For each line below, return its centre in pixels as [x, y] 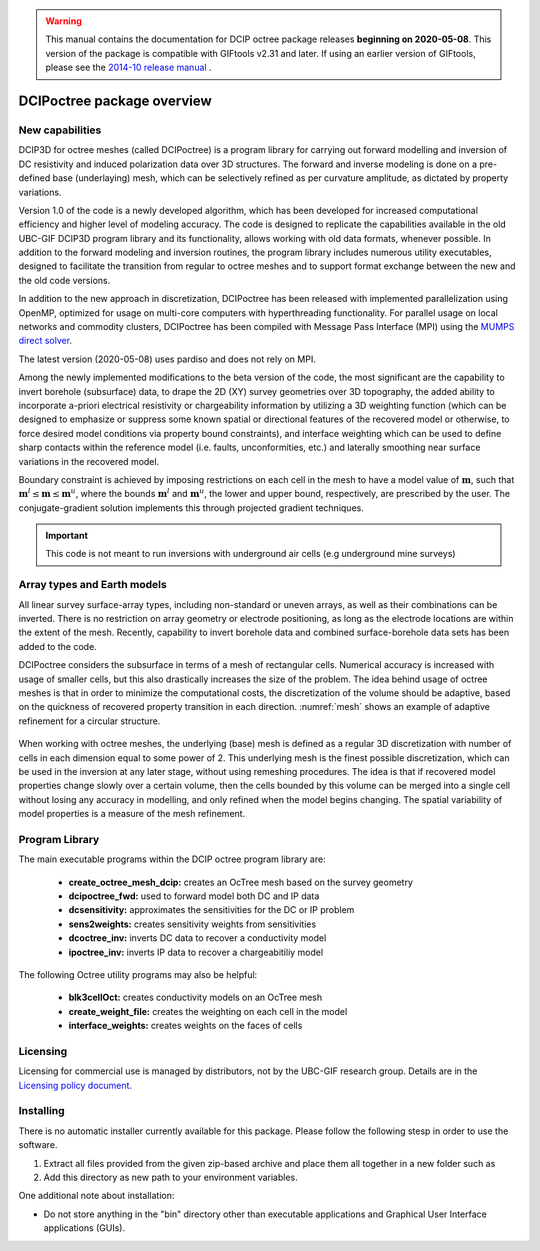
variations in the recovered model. [89, 461]
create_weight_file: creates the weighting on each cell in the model [208, 1011]
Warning [63, 21]
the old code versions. [64, 280]
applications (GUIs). [84, 1228]
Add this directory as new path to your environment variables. [171, 1177]
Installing [41, 1111]
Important [67, 536]
